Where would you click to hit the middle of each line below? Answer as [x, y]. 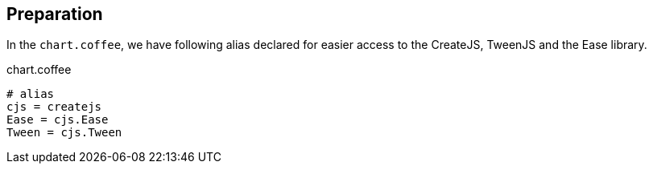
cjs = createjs [54, 107]
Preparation [55, 14]
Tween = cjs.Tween [64, 133]
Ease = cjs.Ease [58, 120]
